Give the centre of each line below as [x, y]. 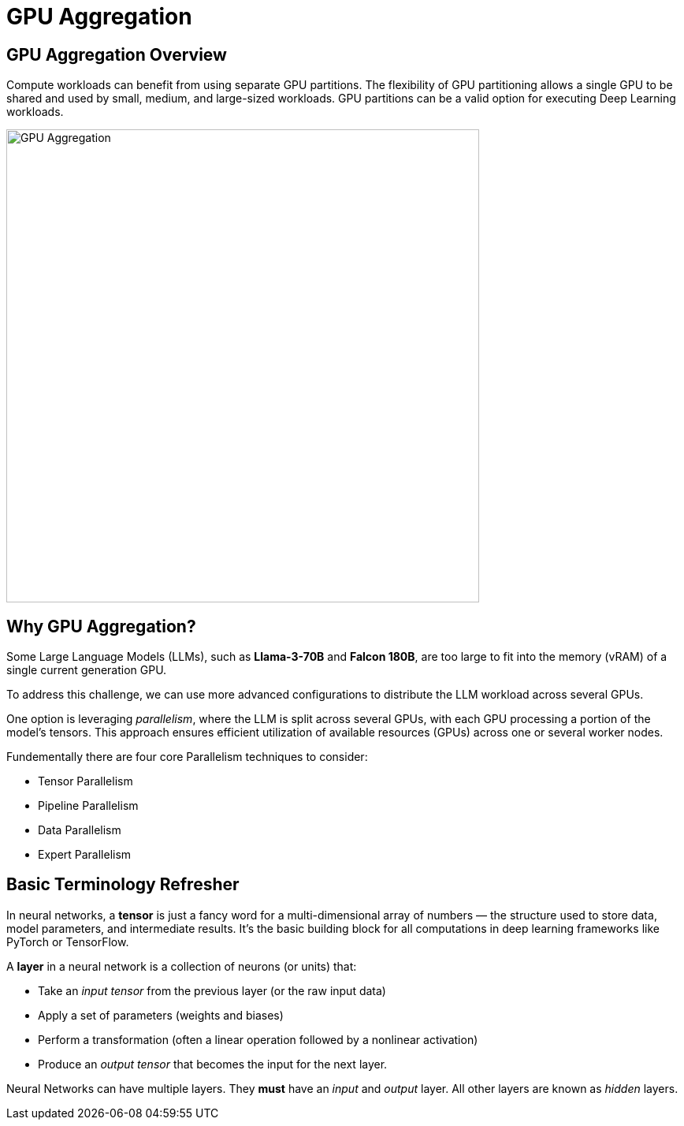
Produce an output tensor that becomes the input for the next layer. [213, 1064]
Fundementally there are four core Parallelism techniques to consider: [187, 757]
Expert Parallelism [85, 855]
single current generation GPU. [87, 670]
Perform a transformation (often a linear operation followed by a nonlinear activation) [258, 1039]
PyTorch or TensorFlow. [68, 941]
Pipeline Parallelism [88, 806]
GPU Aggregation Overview [117, 54]
